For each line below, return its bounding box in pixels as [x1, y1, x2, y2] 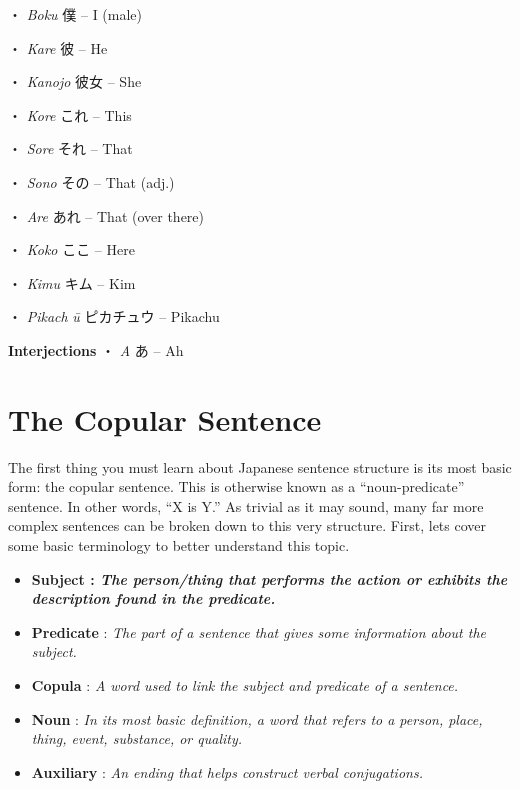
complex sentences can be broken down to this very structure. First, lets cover [8, 515, 487, 536]
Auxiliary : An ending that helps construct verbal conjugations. [31, 761, 423, 782]
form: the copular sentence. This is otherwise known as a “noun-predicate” [8, 476, 465, 497]
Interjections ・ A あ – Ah [8, 339, 184, 360]
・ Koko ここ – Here [8, 239, 135, 260]
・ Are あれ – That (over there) [8, 205, 205, 226]
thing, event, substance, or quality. [31, 728, 243, 749]
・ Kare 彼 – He [8, 37, 108, 58]
